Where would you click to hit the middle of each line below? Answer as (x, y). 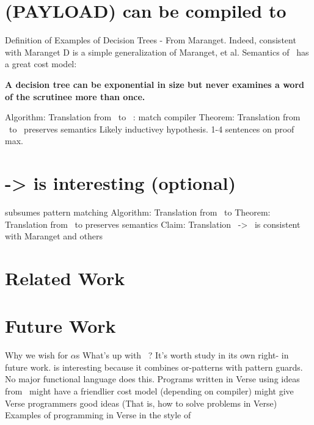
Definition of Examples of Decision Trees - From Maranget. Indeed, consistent (151, 40)
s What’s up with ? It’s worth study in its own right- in (182, 355)
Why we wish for (37, 355)
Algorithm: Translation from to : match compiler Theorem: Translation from (153, 117)
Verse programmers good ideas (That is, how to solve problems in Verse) (141, 403)
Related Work (65, 278)
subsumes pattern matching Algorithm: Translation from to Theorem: (138, 212)
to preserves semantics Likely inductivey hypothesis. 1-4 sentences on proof (152, 129)
